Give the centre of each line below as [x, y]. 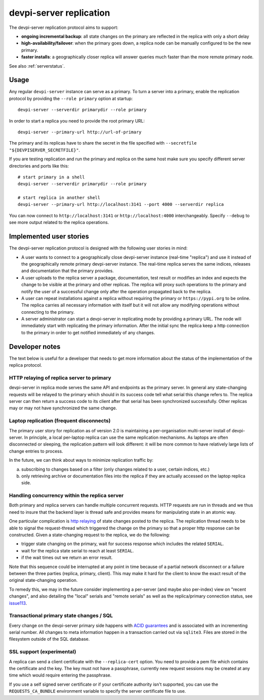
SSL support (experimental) [43, 652]
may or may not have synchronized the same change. [63, 408]
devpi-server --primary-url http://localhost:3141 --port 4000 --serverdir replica [121, 204]
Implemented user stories [49, 237]
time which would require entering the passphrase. [60, 675]
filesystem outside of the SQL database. [49, 639]
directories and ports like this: [39, 166]
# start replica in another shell [59, 198]
